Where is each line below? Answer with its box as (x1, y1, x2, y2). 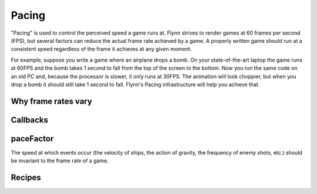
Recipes (11, 173, 41, 183)
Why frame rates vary (11, 96, 92, 106)
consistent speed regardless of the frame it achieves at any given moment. (11, 46, 192, 53)
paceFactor (11, 134, 54, 144)
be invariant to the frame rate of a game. (11, 157, 109, 164)
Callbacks (11, 115, 49, 125)
